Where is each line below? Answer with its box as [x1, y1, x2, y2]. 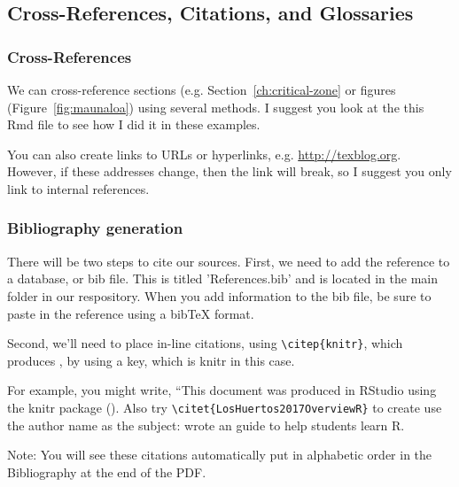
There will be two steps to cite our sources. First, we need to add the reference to [7, 251, 450, 270]
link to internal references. [7, 179, 150, 197]
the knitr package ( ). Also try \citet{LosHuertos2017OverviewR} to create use [7, 398, 442, 416]
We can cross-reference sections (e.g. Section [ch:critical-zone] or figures [7, 81, 396, 98]
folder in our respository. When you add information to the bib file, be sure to [7, 286, 432, 305]
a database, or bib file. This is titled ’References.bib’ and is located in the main [7, 269, 438, 288]
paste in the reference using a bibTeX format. [7, 304, 254, 322]
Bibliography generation [7, 217, 183, 239]
